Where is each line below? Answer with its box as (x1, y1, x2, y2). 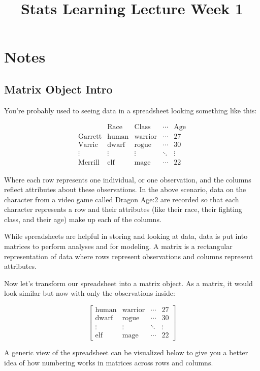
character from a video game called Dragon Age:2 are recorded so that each (4, 194, 239, 204)
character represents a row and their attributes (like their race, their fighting (4, 204, 242, 214)
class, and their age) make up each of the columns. (4, 213, 161, 224)
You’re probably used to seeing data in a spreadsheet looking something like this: (4, 105, 257, 115)
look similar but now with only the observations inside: (4, 288, 175, 298)
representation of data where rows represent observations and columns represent (4, 251, 253, 261)
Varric (78, 141, 98, 149)
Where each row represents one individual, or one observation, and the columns (4, 174, 251, 184)
